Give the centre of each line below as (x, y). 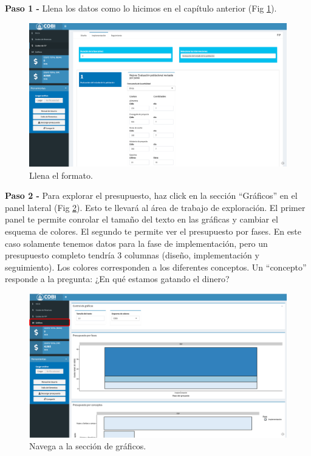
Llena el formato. (61, 175)
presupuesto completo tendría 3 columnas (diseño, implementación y (132, 255)
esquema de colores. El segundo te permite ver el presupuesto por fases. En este (153, 231)
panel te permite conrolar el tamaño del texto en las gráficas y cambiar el (142, 219)
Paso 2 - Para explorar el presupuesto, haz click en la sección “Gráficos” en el (151, 195)
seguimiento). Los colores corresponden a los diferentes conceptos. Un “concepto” (156, 267)
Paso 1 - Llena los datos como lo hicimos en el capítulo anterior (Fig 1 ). (141, 8)
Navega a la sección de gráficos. (88, 446)
